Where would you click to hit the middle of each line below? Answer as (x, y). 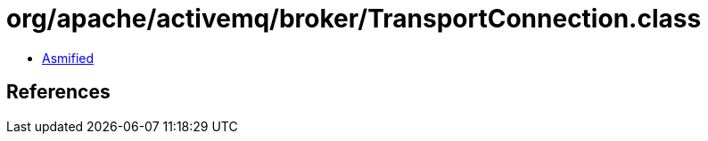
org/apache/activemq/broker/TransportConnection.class (354, 19)
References (58, 92)
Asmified (68, 58)
